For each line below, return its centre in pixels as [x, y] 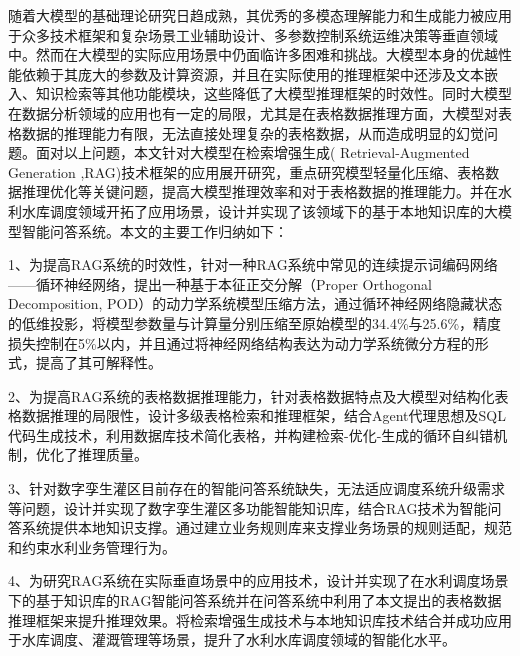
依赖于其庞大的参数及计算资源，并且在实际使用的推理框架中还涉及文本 [252, 73]
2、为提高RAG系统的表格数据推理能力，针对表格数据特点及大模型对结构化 [251, 395]
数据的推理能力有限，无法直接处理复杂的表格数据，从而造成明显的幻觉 [252, 132]
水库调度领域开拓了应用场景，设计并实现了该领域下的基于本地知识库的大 [259, 210]
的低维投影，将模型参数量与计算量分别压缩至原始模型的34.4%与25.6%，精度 [255, 322]
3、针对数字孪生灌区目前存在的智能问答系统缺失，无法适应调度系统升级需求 [256, 488]
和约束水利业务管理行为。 [92, 546]
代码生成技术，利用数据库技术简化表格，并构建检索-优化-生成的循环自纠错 [251, 434]
